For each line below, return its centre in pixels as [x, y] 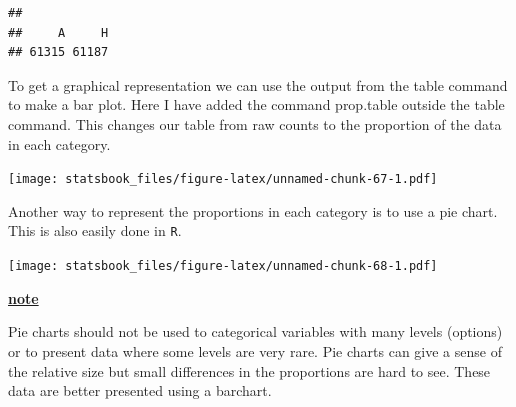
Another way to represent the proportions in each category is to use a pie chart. [253, 210]
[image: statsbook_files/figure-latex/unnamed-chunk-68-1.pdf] [223, 266]
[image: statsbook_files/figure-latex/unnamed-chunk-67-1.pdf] [223, 179]
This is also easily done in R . [95, 230]
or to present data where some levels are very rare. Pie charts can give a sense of [255, 350]
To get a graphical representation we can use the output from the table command [258, 84]
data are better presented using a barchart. [140, 390]
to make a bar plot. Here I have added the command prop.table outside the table [256, 104]
